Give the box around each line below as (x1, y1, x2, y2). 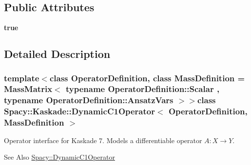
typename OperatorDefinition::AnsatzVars (4, 94, 174, 106)
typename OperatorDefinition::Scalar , (65, 83, 220, 95)
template (4, 72, 39, 84)
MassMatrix (4, 83, 53, 95)
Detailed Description (4, 46, 111, 61)
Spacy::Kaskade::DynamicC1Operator (4, 105, 155, 117)
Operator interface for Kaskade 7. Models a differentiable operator (4, 135, 202, 146)
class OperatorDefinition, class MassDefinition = (49, 72, 245, 84)
